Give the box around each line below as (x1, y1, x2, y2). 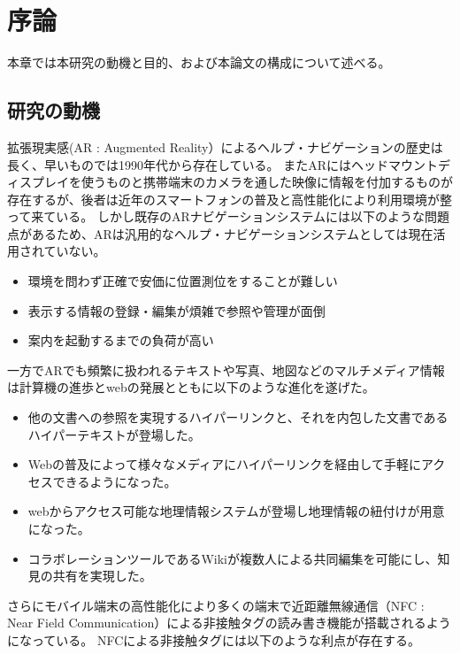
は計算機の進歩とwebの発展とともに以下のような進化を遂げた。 (7, 378, 375, 396)
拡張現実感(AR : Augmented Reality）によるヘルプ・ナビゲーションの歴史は (7, 137, 443, 156)
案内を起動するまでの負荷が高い (27, 331, 214, 350)
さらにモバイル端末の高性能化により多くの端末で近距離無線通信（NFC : (7, 596, 425, 614)
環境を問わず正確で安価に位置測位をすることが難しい (27, 272, 338, 290)
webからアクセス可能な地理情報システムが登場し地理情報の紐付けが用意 (27, 502, 445, 520)
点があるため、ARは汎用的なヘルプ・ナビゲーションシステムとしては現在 (7, 224, 433, 242)
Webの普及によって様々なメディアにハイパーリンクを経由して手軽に (27, 455, 421, 473)
